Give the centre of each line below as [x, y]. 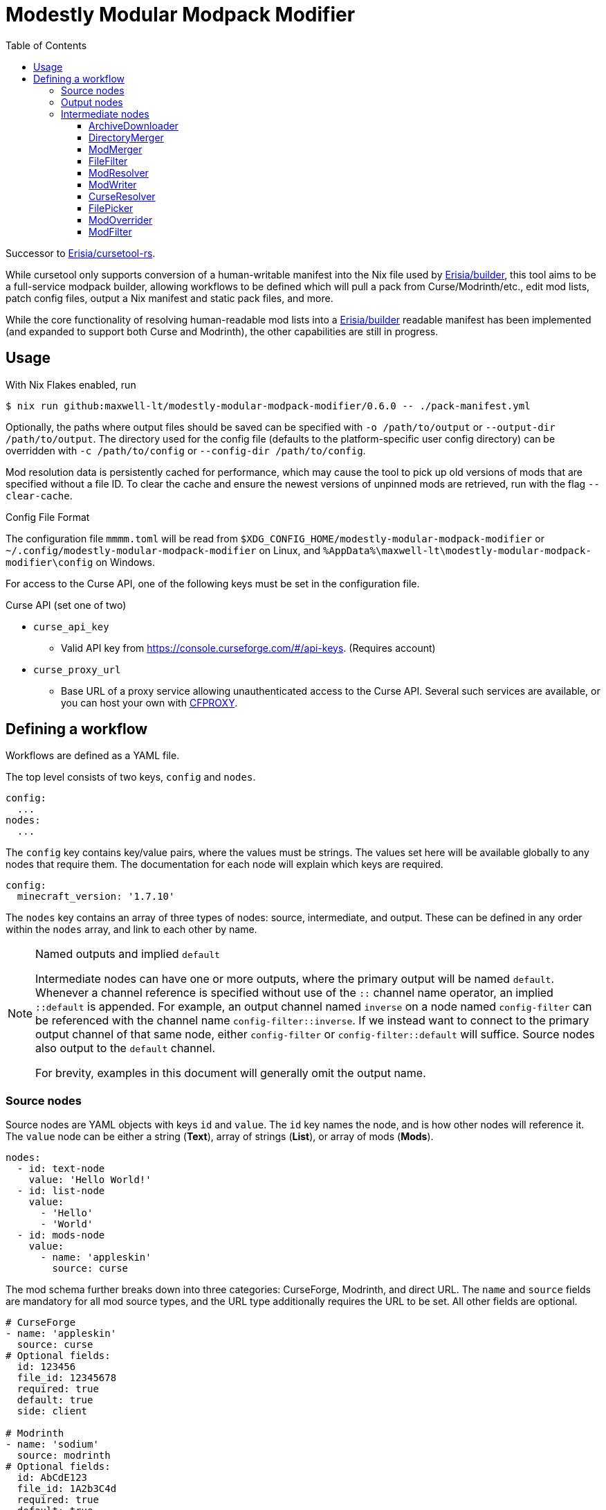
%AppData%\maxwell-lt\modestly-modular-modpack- [457, 550]
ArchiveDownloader [134, 125]
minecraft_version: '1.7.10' [96, 897]
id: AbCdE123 [52, 1478]
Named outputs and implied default [128, 954]
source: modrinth [64, 1456]
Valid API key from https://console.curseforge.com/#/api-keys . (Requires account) [248, 648]
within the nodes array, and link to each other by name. [131, 930]
